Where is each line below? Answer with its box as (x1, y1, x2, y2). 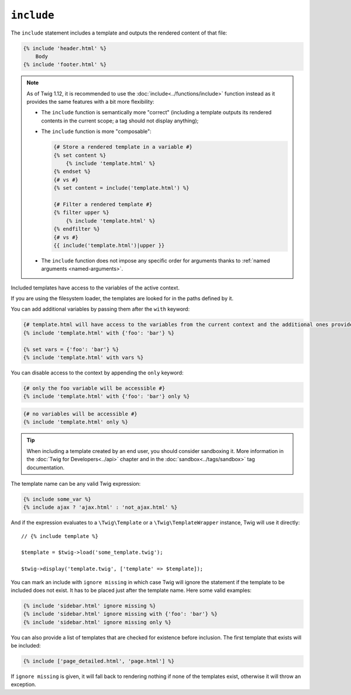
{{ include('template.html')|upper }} (53, 242, 165, 248)
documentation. (26, 464, 65, 471)
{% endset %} (53, 168, 91, 175)
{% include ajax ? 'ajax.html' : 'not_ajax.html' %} (23, 504, 178, 511)
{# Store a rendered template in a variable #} (53, 144, 192, 151)
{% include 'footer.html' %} (23, 62, 107, 68)
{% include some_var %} (23, 496, 92, 502)
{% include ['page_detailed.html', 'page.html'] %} (23, 658, 175, 665)
